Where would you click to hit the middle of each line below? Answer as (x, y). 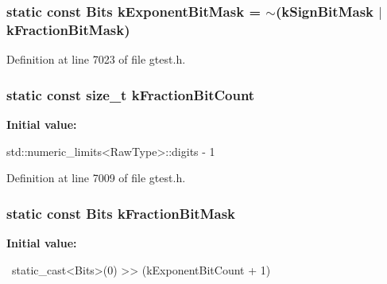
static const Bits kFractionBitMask (121, 213)
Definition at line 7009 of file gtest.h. (96, 178)
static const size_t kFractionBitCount (131, 94)
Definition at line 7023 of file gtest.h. (96, 59)
